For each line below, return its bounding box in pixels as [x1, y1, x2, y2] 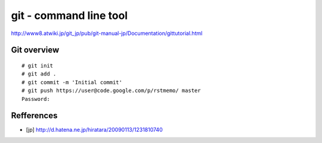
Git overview [11, 45, 60, 55]
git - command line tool [11, 9, 128, 22]
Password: [21, 96, 50, 102]
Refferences [11, 110, 58, 121]
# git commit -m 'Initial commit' [21, 79, 122, 85]
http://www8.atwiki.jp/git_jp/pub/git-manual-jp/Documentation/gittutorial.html [11, 30, 203, 37]
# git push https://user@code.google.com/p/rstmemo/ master [21, 87, 201, 94]
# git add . [21, 71, 57, 77]
